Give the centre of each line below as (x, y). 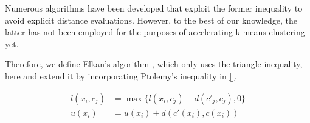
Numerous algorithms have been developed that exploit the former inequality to (154, 8)
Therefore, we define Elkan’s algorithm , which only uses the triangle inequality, (154, 64)
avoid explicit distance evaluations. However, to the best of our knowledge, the (151, 20)
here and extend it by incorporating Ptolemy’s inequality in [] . (121, 75)
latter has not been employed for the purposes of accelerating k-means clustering (155, 32)
